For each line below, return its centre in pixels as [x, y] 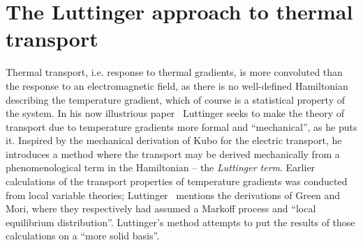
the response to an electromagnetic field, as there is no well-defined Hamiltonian [177, 85]
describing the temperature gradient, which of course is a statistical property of [175, 99]
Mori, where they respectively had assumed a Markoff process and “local [161, 208]
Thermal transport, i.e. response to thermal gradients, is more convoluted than [174, 72]
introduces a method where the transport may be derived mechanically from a [173, 153]
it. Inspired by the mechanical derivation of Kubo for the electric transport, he [174, 140]
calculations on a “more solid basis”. [83, 236]
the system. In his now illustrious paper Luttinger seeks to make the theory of [175, 113]
